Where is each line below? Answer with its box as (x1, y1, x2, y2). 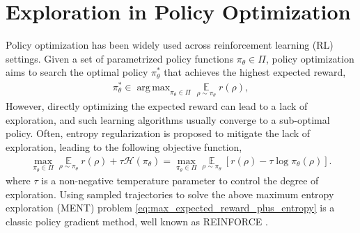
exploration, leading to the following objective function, (6, 140, 242, 154)
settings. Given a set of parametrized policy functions (6, 51, 234, 65)
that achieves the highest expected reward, (164, 65, 346, 79)
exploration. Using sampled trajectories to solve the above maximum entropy (6, 186, 334, 201)
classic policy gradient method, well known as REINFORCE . (6, 214, 268, 229)
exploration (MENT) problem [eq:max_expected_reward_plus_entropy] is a (6, 200, 335, 215)
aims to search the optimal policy (6, 65, 148, 79)
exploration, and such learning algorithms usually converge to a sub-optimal (6, 112, 330, 127)
